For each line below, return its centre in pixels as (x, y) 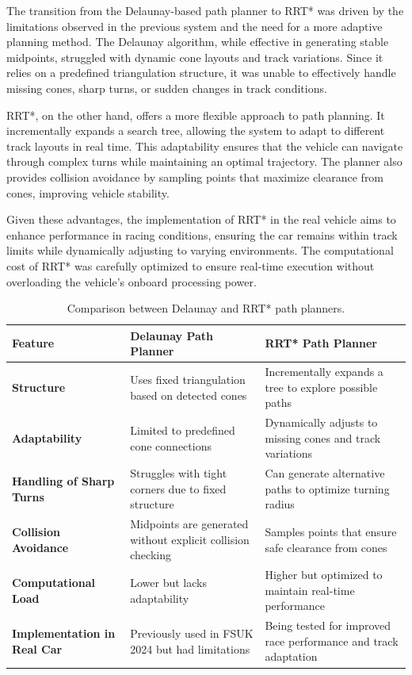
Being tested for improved (328, 625)
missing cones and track (323, 437)
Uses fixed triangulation (188, 379)
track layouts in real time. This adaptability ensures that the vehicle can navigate (205, 146)
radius (280, 504)
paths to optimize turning (327, 488)
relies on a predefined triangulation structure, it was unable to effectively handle (201, 73)
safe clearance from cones (326, 547)
